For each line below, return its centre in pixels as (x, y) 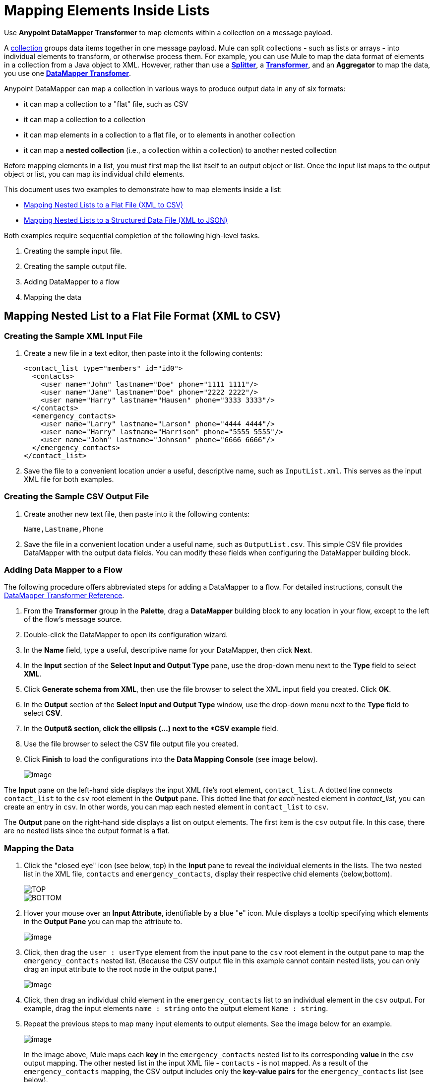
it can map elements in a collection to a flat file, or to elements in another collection (159, 135)
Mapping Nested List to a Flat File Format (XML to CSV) (142, 316)
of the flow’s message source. (73, 619)
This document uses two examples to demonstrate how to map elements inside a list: (143, 189)
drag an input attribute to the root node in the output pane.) (121, 969)
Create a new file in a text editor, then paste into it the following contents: (143, 353)
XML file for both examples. (69, 479)
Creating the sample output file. (75, 266)
